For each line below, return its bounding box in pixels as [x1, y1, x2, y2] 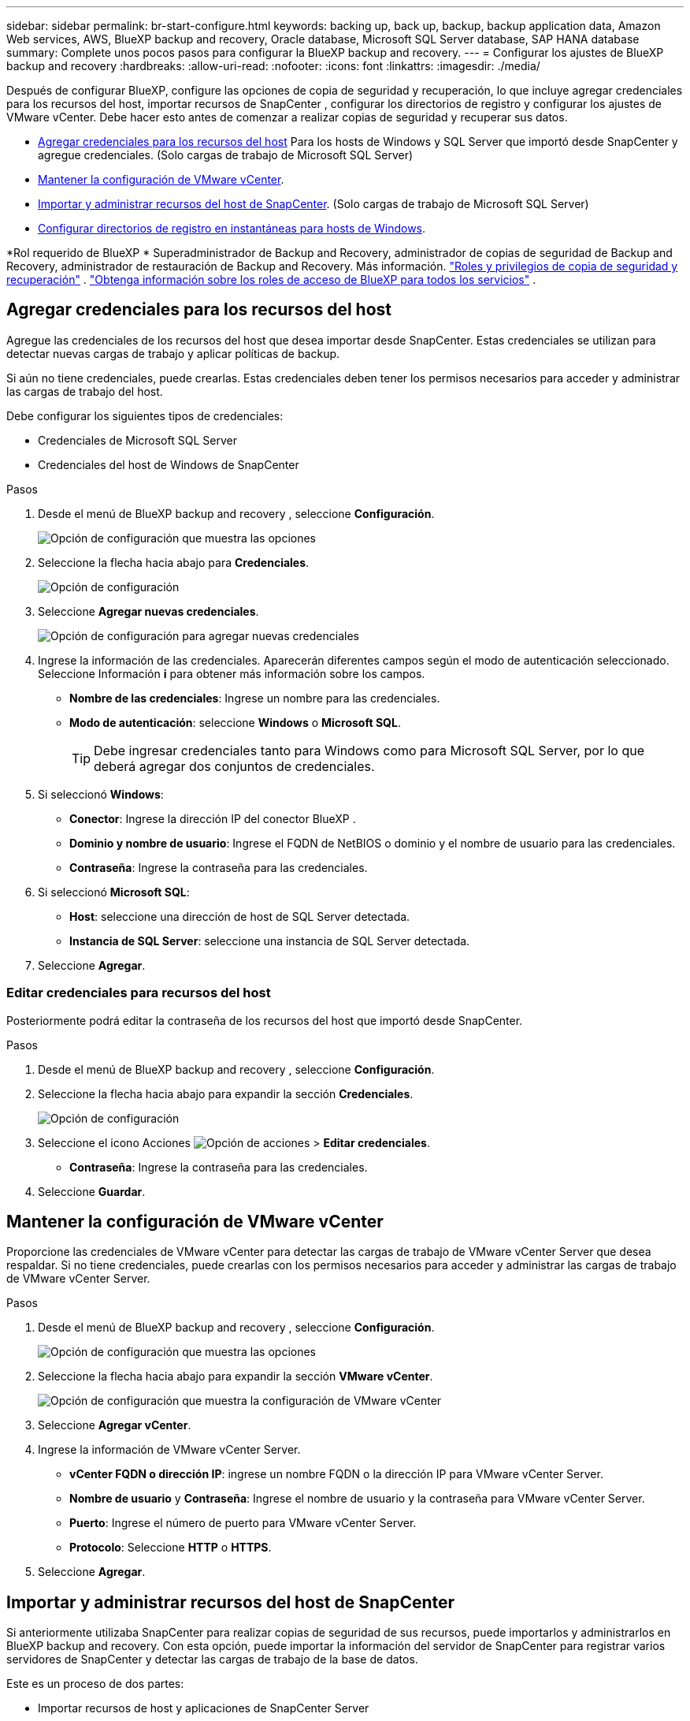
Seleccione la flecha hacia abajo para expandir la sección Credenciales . [38, 1086, 414, 1101]
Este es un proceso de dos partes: [6, 1677, 184, 1691]
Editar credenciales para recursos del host [6, 985, 271, 1001]
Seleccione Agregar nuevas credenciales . [38, 604, 259, 618]
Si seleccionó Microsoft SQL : [38, 885, 190, 899]
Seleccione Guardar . [38, 1184, 146, 1198]
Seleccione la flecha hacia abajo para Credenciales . [38, 555, 310, 569]
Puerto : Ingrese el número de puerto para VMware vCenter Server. [69, 1516, 417, 1530]
